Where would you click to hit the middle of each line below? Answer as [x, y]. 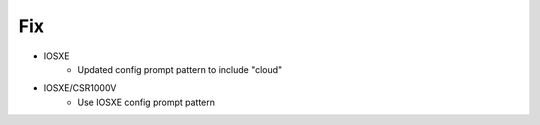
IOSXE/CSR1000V [80, 88]
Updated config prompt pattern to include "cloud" [180, 69]
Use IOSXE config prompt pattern [146, 102]
